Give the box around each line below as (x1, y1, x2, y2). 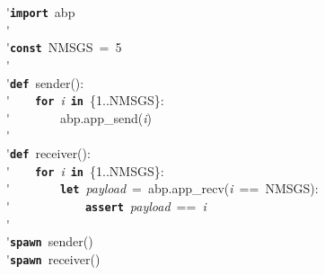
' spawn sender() (6, 232, 93, 251)
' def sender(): (6, 73, 84, 92)
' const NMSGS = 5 (6, 38, 122, 57)
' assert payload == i (6, 196, 206, 215)
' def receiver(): (6, 144, 91, 162)
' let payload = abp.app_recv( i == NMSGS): (6, 179, 319, 198)
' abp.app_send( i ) (6, 108, 152, 127)
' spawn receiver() (6, 249, 101, 268)
